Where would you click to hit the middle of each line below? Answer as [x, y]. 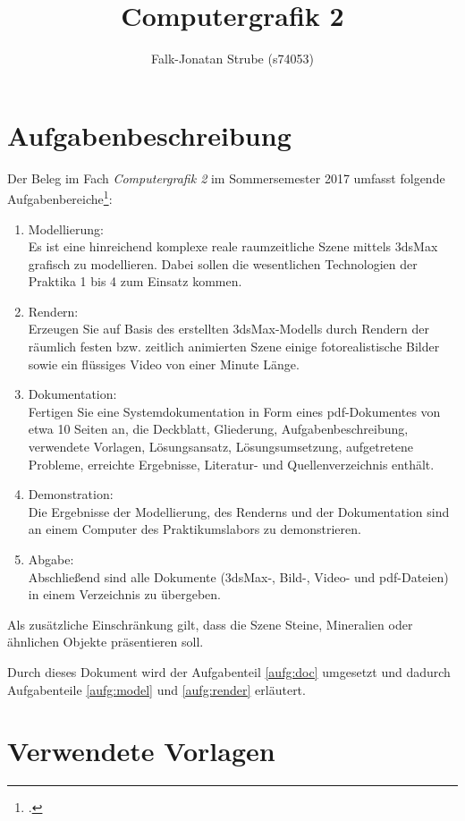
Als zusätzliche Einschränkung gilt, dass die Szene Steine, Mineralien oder [210, 624]
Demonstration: [71, 494]
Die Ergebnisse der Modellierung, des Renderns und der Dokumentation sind [239, 511]
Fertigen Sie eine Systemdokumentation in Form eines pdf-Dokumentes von [234, 411]
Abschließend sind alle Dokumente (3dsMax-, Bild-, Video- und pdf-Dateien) [238, 576]
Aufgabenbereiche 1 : [60, 197]
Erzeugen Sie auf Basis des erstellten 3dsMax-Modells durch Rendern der [228, 329]
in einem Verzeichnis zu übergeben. [125, 594]
